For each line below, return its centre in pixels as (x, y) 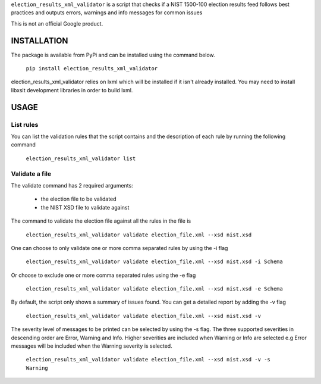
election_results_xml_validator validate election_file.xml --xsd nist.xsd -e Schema (155, 289)
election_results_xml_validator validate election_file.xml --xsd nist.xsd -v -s (148, 360)
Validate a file (31, 174)
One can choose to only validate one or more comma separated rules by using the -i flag (119, 248)
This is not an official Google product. (57, 23)
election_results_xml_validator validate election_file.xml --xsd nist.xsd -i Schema (155, 262)
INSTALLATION (40, 41)
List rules (25, 124)
